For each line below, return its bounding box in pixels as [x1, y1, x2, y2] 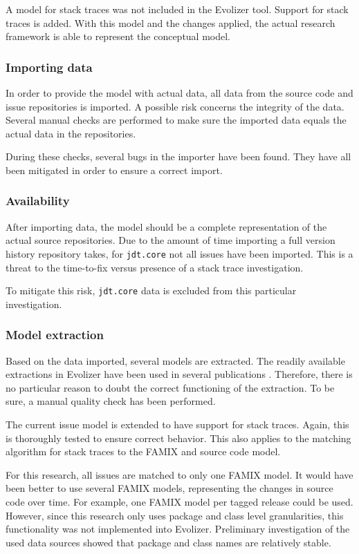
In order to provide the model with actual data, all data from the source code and [6, 86, 353, 99]
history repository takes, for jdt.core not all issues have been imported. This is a [6, 246, 353, 260]
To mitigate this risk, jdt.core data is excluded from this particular [6, 283, 297, 298]
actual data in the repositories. [6, 126, 136, 140]
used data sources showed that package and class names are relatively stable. [6, 535, 331, 549]
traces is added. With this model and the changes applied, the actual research [6, 15, 335, 30]
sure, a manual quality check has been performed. [6, 394, 216, 408]
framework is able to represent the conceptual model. [6, 29, 231, 44]
